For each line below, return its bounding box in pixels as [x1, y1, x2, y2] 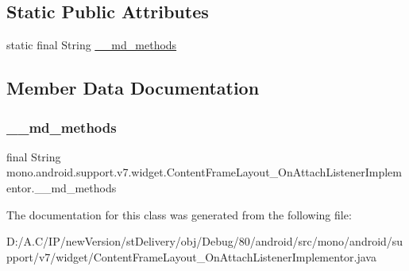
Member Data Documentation [6, 75, 260, 100]
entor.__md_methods [6, 179, 117, 196]
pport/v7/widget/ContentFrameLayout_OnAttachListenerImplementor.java [6, 248, 376, 265]
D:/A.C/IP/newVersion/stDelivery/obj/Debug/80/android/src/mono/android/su [6, 233, 403, 250]
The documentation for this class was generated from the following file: [6, 206, 352, 223]
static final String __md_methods [6, 37, 177, 53]
